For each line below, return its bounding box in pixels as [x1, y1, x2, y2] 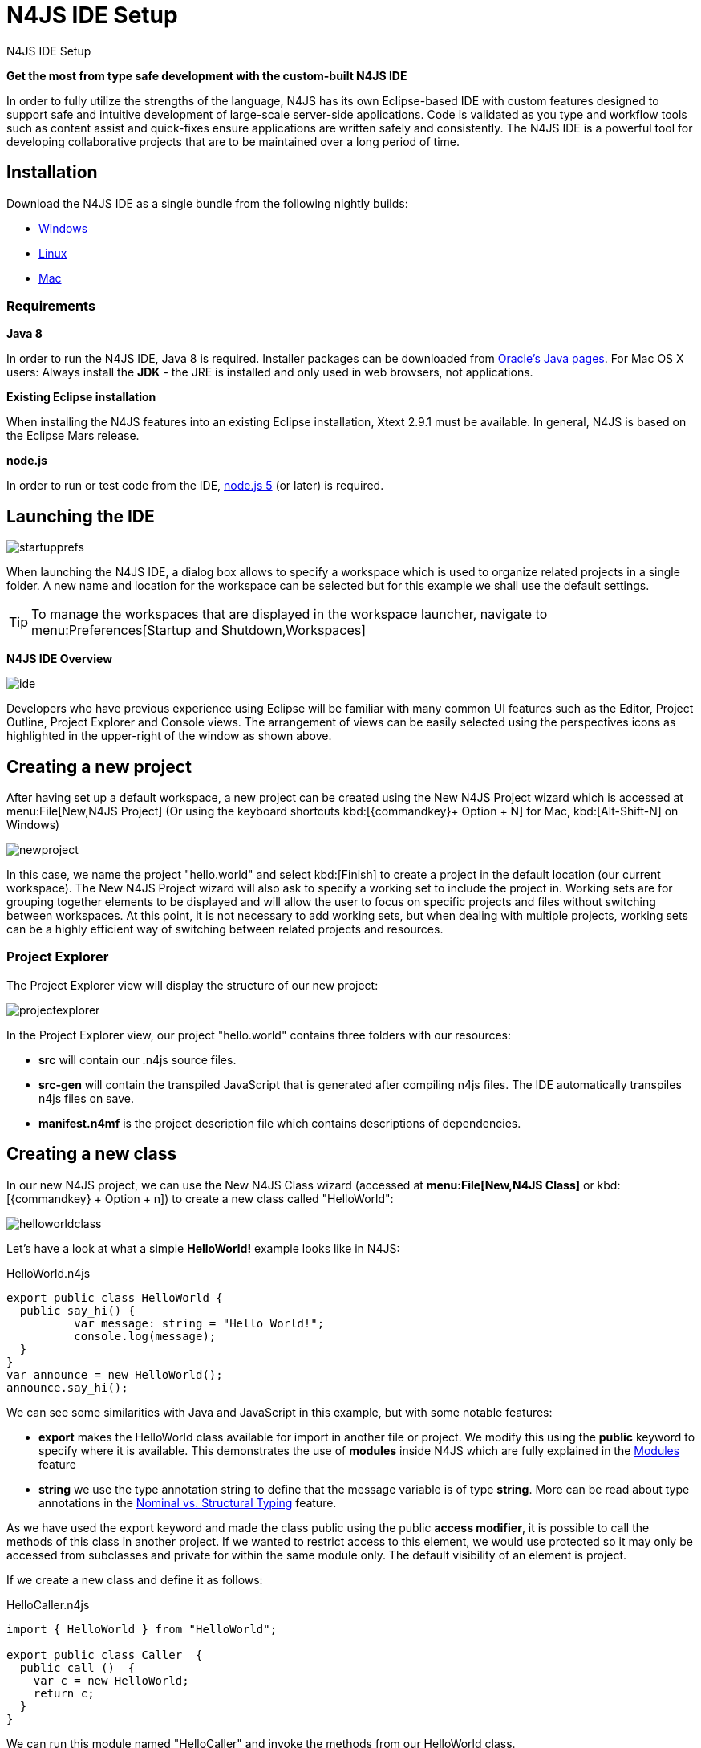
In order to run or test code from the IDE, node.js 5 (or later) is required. [6, 478, 384, 493]
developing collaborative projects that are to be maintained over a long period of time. [6, 134, 460, 148]
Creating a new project [6, 756, 192, 777]
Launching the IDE [6, 506, 155, 526]
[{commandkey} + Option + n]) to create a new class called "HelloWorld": [6, 1191, 394, 1205]
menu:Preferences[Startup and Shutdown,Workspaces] [31, 622, 367, 639]
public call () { [19, 1661, 136, 1674]
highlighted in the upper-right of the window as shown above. [6, 729, 332, 743]
